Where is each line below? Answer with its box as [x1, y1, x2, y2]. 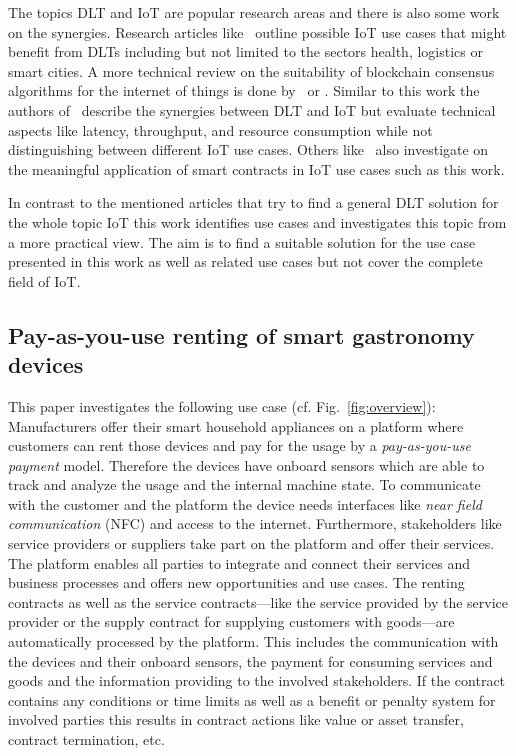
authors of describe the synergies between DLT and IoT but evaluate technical [8, 99, 496, 120]
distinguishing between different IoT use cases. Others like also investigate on [8, 139, 489, 160]
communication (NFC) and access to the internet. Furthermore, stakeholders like [8, 513, 502, 534]
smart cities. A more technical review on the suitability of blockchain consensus [8, 60, 495, 81]
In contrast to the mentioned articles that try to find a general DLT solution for [8, 192, 499, 213]
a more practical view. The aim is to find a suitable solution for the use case [8, 231, 476, 252]
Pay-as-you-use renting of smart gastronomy [8, 319, 475, 350]
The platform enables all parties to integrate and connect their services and [8, 552, 471, 573]
